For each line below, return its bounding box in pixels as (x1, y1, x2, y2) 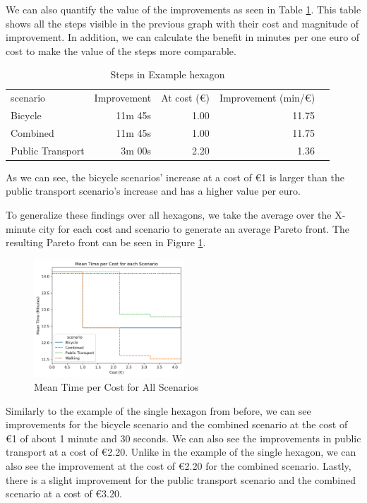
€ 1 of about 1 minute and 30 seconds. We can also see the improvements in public (6, 430, 361, 445)
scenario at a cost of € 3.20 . (6, 486, 122, 501)
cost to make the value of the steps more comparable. (6, 43, 236, 58)
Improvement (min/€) (219, 90, 315, 105)
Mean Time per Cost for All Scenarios (34, 380, 199, 394)
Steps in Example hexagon (110, 67, 225, 82)
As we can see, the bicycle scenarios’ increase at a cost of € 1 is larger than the (6, 169, 344, 184)
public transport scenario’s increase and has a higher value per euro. (6, 183, 301, 198)
